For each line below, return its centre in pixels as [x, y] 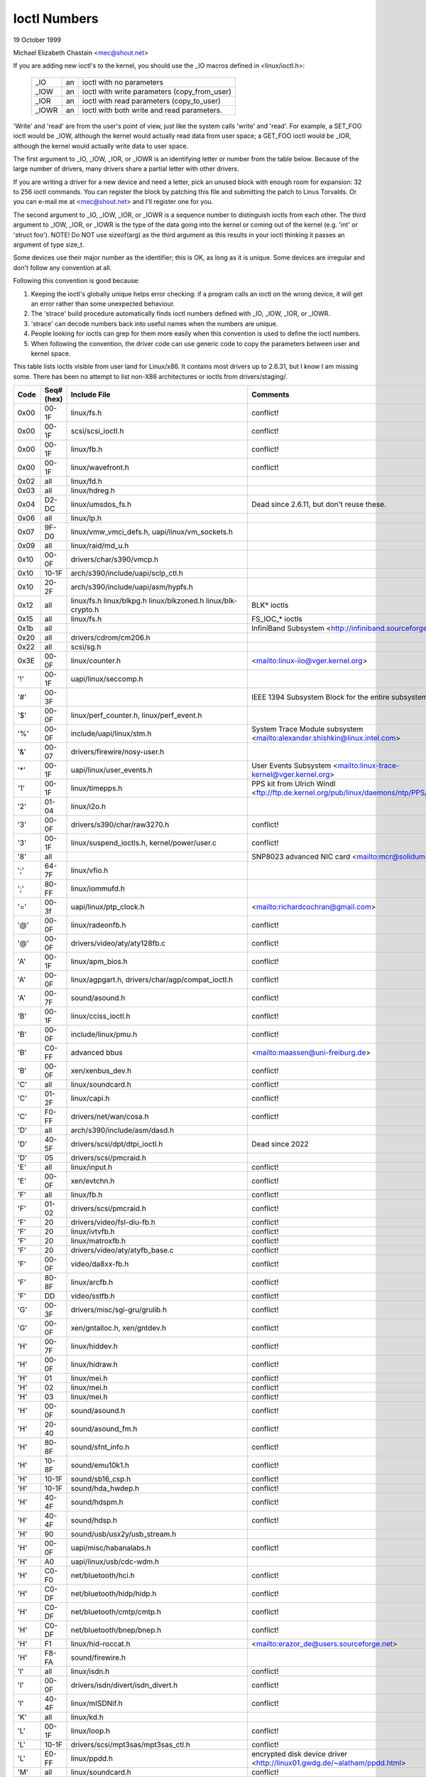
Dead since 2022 [280, 1144]
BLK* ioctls [270, 606]
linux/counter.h [95, 661]
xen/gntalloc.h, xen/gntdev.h [119, 1328]
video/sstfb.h [93, 1296]
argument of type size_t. [49, 245]
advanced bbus [97, 1053]
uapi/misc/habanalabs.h [111, 1548]
